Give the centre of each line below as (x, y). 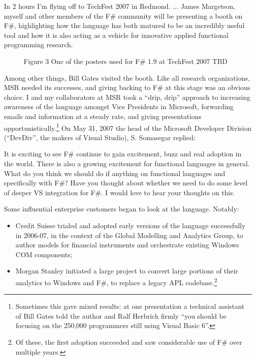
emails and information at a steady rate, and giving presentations (103, 116)
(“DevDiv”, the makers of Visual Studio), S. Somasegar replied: (100, 137)
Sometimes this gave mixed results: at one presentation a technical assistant (130, 306)
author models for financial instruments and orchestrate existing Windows (127, 245)
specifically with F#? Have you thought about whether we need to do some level (126, 183)
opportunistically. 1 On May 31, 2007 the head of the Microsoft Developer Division (128, 127)
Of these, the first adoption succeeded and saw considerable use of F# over (129, 342)
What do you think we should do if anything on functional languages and (115, 173)
